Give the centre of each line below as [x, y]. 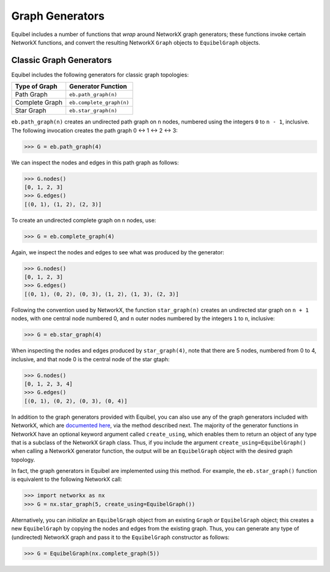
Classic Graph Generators [62, 60]
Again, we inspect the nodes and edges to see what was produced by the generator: [118, 252]
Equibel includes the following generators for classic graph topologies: [100, 75]
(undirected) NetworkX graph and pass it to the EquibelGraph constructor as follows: [120, 537]
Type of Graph [36, 87]
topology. [23, 460]
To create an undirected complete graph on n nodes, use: [84, 220]
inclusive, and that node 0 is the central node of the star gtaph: [90, 359]
